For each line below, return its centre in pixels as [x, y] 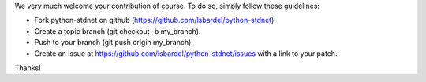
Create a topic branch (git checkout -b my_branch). [118, 31]
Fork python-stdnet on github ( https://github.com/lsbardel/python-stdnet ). [155, 20]
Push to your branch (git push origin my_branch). [114, 43]
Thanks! [28, 68]
